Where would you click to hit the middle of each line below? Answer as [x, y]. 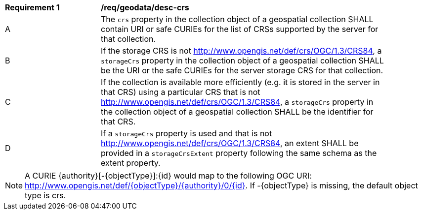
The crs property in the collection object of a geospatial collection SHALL [237, 19]
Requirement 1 [32, 7]
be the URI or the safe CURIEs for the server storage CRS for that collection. [242, 70]
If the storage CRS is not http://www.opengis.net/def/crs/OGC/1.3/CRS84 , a [241, 51]
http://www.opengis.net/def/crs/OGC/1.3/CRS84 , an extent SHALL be [230, 143]
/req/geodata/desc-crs [145, 7]
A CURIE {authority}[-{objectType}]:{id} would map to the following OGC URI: [168, 176]
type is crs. [45, 195]
